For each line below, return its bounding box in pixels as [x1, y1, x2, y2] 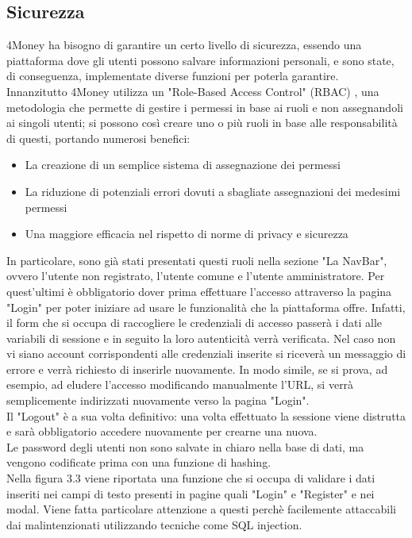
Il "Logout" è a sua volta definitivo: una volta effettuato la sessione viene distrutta [6, 407, 406, 424]
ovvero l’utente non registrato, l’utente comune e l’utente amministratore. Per [6, 267, 385, 284]
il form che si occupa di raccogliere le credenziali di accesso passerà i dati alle [6, 314, 383, 331]
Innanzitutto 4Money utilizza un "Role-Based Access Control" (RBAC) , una [6, 83, 379, 99]
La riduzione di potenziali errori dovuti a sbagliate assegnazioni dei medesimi [25, 183, 401, 199]
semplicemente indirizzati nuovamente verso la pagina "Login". [6, 392, 310, 409]
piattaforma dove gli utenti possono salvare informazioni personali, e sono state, [6, 52, 395, 68]
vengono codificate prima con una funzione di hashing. [6, 454, 271, 471]
